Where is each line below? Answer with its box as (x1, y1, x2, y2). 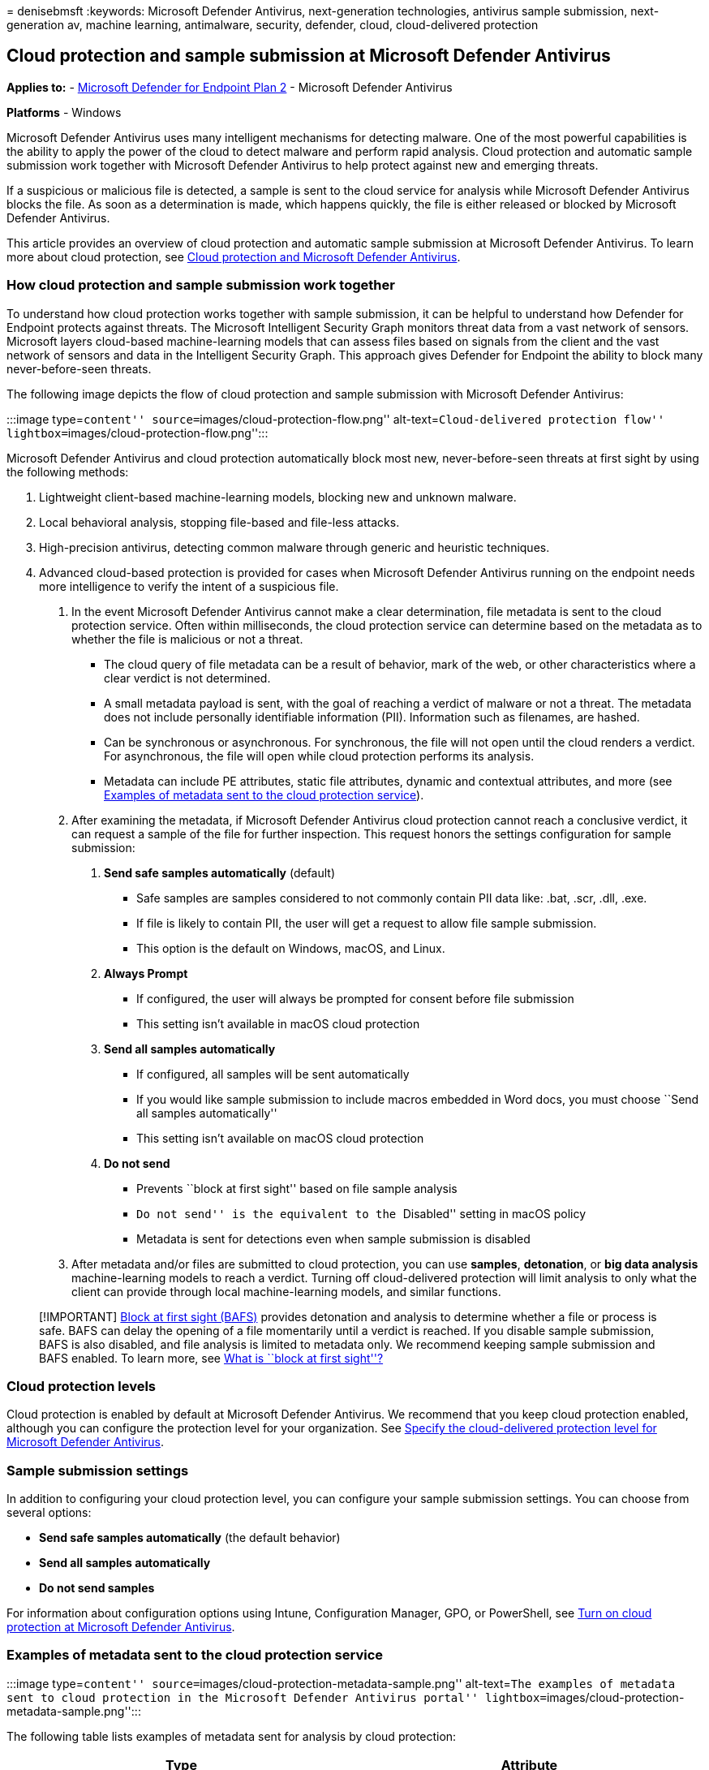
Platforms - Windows (6, 105, 122, 119)
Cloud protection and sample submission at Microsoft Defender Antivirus (6, 45, 611, 67)
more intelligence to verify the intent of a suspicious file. (39, 579, 339, 593)
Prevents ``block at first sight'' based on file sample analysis (136, 1181, 458, 1195)
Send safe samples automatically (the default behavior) (39, 1531, 341, 1545)
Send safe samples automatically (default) (104, 865, 336, 880)
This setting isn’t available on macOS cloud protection (136, 1130, 424, 1145)
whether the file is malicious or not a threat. (71, 631, 303, 646)
